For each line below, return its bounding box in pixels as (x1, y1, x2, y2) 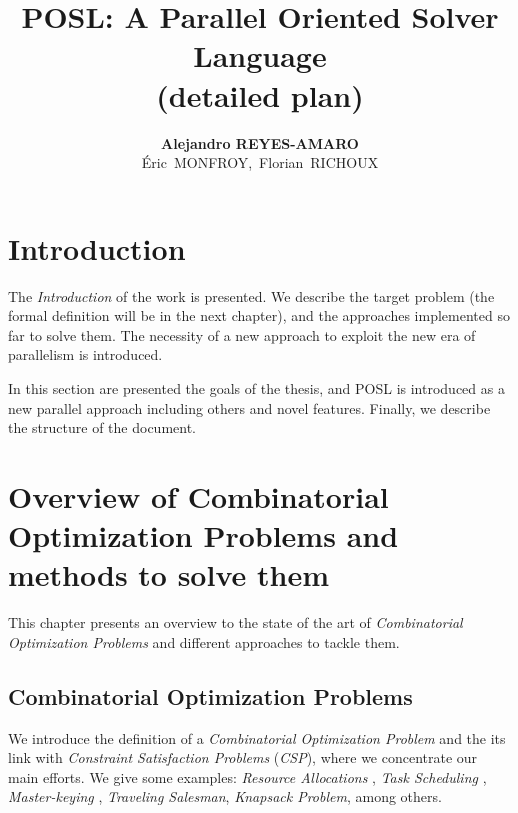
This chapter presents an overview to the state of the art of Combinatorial (8, 612, 463, 633)
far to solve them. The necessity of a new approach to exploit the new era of (8, 324, 476, 345)
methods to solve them (8, 554, 329, 595)
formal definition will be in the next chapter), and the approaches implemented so (8, 305, 510, 326)
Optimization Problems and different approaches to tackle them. (8, 631, 400, 652)
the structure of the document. (8, 417, 196, 438)
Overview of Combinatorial (8, 475, 389, 516)
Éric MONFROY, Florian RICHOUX (141, 152, 379, 173)
